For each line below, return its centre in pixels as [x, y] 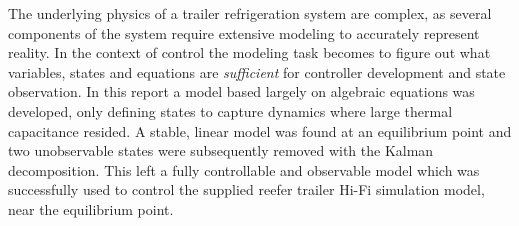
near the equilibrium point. [91, 208]
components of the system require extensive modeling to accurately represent [244, 32]
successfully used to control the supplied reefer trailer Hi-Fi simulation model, [246, 189]
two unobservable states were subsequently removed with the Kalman [221, 150]
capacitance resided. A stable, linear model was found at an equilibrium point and [260, 130]
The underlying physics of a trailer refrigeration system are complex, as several [250, 13]
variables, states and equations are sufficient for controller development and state [257, 71]
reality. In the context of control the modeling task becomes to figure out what [249, 52]
